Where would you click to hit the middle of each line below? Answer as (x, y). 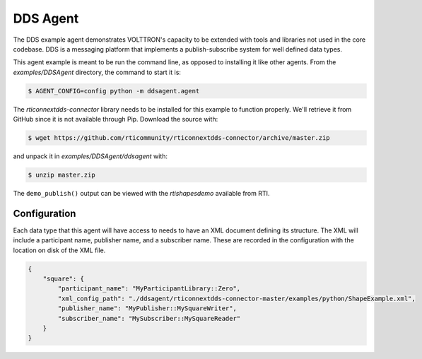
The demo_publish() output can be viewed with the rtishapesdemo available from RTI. (141, 194)
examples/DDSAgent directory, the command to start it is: (97, 72)
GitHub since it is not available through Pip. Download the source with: (116, 119)
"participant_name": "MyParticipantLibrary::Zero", (149, 289)
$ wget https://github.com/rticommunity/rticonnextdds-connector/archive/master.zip (179, 138)
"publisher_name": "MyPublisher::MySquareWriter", (147, 308)
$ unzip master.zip (61, 175)
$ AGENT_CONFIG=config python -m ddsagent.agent (114, 91)
